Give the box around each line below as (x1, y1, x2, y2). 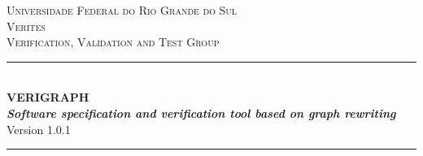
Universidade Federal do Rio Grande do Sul (7, 2, 238, 18)
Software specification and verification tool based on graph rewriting (7, 104, 396, 121)
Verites (7, 17, 46, 34)
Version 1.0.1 (7, 120, 71, 137)
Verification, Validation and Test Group (7, 33, 220, 50)
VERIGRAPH (7, 89, 89, 106)
